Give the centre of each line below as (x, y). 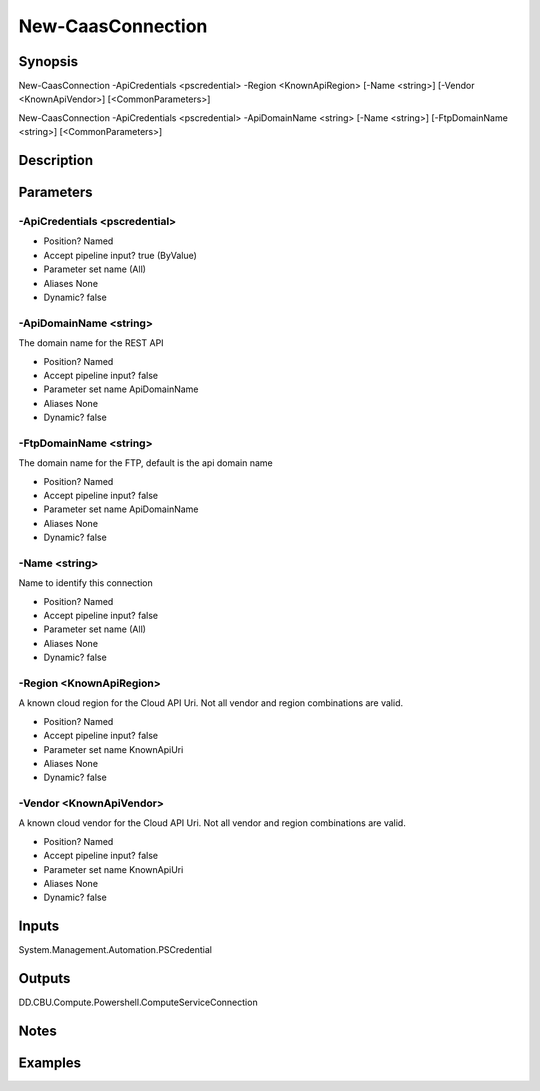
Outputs (44, 978)
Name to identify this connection (86, 583)
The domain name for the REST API (91, 343)
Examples (50, 1063)
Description (56, 160)
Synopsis (48, 61)
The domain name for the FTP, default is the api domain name (146, 463)
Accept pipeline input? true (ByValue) (120, 255)
